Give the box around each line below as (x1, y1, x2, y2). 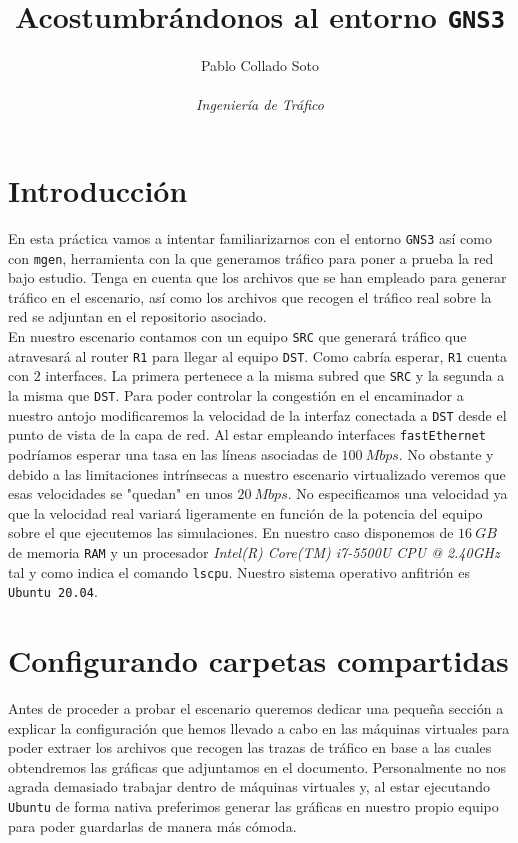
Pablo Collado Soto (200, 55, 320, 76)
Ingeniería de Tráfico (196, 94, 324, 115)
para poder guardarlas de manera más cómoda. (8, 815, 297, 836)
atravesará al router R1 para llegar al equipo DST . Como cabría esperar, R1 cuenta (8, 345, 508, 366)
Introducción (8, 170, 188, 211)
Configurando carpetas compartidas (8, 640, 509, 681)
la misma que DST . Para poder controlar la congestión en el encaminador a (8, 385, 464, 406)
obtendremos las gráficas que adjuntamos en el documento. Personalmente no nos (8, 756, 507, 777)
